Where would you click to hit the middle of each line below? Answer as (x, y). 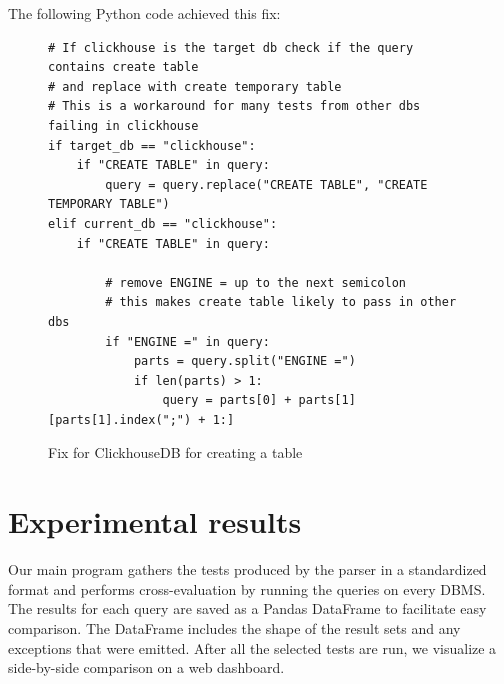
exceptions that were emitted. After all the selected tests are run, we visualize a (252, 647)
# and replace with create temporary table (195, 86)
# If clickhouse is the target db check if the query (231, 47)
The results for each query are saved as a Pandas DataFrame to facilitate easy (247, 608)
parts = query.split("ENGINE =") (244, 361)
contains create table (123, 67)
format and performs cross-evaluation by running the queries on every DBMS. (247, 588)
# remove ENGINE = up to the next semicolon (255, 282)
